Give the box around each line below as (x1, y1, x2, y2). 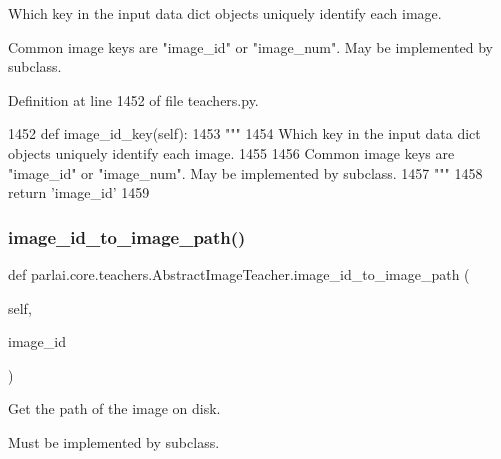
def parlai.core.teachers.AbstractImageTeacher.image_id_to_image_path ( (8, 263, 470, 284)
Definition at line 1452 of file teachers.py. (8, 89, 259, 110)
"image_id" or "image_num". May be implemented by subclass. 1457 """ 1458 (8, 162, 483, 183)
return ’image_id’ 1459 (8, 182, 150, 203)
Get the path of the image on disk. (8, 398, 221, 419)
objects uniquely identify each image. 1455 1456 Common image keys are (8, 142, 455, 163)
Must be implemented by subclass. (8, 431, 220, 452)
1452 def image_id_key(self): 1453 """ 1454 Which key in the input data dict (8, 123, 481, 144)
